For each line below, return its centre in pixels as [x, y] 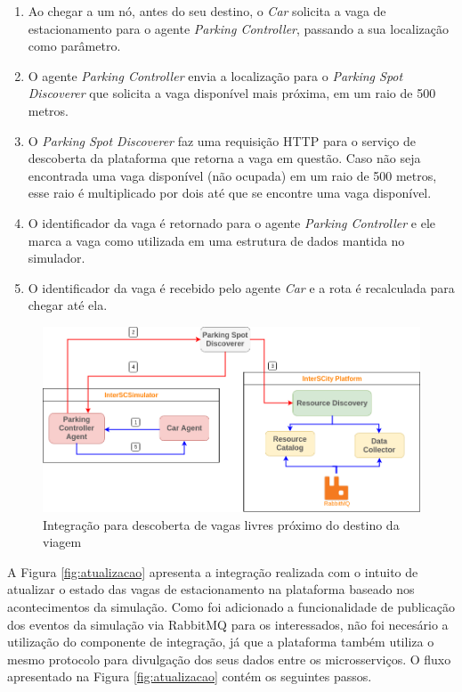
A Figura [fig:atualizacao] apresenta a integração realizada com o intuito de [213, 571]
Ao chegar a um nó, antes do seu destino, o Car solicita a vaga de [207, 11]
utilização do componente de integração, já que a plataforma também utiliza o [221, 642]
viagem [62, 542]
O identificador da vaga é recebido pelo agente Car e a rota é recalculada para [241, 287]
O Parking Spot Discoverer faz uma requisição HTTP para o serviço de [222, 140]
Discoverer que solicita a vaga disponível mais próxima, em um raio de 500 [232, 93]
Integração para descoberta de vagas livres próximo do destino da [221, 524]
